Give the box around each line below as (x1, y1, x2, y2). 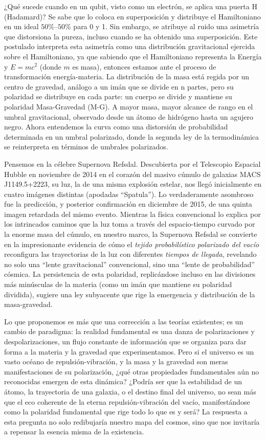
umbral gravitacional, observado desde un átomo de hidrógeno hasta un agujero (4, 111, 253, 122)
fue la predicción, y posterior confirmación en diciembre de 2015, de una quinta (4, 199, 252, 209)
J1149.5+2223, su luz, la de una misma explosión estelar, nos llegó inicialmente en (4, 179, 262, 189)
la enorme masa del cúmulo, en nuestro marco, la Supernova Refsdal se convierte (4, 229, 257, 239)
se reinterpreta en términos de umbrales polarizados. (4, 141, 168, 152)
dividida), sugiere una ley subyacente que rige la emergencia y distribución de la (4, 289, 255, 299)
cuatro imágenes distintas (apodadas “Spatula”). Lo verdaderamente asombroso (4, 188, 254, 199)
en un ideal (4, 21, 39, 32)
